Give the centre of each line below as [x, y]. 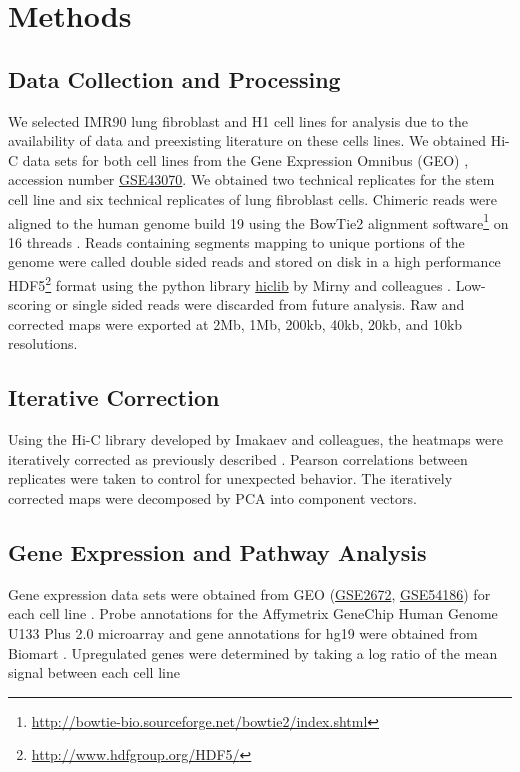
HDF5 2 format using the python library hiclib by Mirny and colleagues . [229, 283]
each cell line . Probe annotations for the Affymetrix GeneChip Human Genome [253, 613]
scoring [29, 304]
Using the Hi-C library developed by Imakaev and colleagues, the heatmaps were [255, 439]
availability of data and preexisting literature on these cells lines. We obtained [247, 140]
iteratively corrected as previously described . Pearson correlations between [238, 458]
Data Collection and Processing [174, 78]
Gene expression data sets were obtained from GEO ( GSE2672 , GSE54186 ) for [249, 593]
